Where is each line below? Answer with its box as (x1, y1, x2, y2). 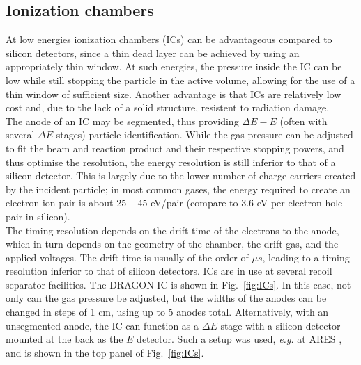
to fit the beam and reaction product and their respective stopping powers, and (6, 140, 344, 155)
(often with (279, 113, 328, 128)
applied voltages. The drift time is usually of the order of (6, 250, 249, 264)
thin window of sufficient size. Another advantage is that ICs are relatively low (6, 86, 341, 101)
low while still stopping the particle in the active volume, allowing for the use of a (6, 72, 355, 87)
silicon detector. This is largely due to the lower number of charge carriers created (6, 168, 356, 183)
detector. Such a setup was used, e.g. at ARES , (137, 332, 342, 346)
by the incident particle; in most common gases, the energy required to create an (6, 181, 351, 196)
